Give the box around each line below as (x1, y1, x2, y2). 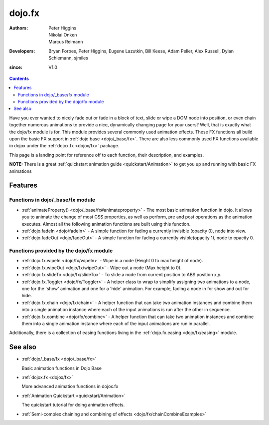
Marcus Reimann (48, 39, 83, 45)
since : (9, 64, 22, 70)
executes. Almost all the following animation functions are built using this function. (21, 221, 191, 227)
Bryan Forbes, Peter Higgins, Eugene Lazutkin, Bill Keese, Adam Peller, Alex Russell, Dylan (48, 48, 234, 54)
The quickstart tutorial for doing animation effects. (21, 402, 125, 408)
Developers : (9, 48, 35, 54)
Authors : (9, 25, 28, 31)
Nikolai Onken (48, 31, 77, 37)
